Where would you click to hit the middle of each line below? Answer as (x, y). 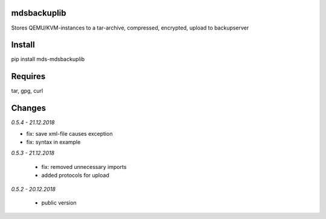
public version (59, 203)
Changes (29, 108)
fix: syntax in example (53, 142)
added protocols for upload (75, 176)
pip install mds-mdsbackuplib (48, 59)
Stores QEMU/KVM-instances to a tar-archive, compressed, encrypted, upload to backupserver (130, 28)
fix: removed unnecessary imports (84, 167)
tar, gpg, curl (27, 91)
